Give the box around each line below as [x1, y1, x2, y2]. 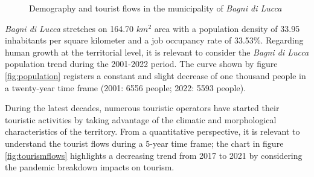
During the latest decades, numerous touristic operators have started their [5, 101, 280, 114]
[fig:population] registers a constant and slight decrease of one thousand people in [5, 69, 306, 82]
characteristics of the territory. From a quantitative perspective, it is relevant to [5, 125, 300, 138]
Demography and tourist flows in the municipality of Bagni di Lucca [29, 2, 282, 14]
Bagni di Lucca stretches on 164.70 [5, 22, 134, 34]
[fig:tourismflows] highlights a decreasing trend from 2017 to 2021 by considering [5, 149, 303, 161]
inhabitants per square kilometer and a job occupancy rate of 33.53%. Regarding [5, 34, 304, 47]
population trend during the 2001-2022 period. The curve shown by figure [5, 57, 278, 70]
